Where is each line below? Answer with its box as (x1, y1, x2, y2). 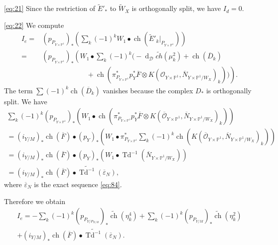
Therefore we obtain (4, 196, 65, 206)
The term (4, 85, 33, 95)
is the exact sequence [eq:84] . (34, 179, 122, 189)
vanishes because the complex (103, 85, 193, 95)
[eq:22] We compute (4, 19, 64, 30)
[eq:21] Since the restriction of (4, 3, 95, 13)
